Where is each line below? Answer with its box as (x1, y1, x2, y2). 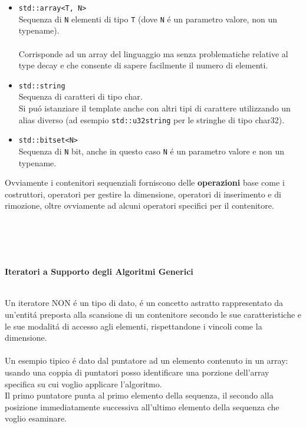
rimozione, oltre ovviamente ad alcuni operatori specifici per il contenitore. (5, 199, 274, 212)
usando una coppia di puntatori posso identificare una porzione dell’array (5, 366, 269, 378)
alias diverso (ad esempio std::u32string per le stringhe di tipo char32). (18, 113, 285, 126)
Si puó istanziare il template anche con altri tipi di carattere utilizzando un (18, 101, 291, 114)
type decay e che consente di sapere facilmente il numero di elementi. (18, 59, 268, 71)
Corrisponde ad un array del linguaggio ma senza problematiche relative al (18, 47, 288, 60)
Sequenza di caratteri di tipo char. (18, 90, 143, 103)
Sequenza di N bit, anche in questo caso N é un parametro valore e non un (18, 144, 284, 157)
